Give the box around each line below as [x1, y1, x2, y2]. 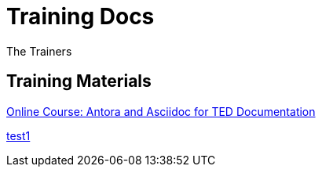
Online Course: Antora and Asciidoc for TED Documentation [6, 104, 316, 118]
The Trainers [6, 44, 72, 58]
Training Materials [6, 71, 152, 92]
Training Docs [6, 3, 155, 30]
